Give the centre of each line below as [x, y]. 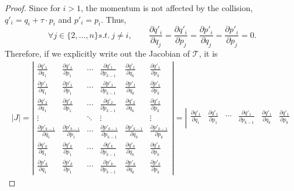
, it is [208, 53]
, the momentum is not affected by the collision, [167, 8]
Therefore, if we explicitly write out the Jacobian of [98, 53]
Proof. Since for [33, 8]
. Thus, [114, 19]
